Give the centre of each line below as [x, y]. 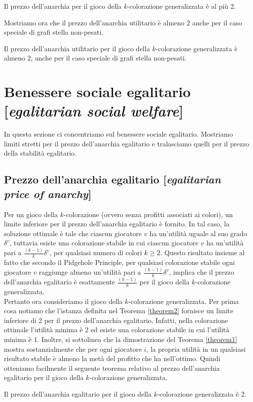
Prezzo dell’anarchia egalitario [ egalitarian [113, 179]
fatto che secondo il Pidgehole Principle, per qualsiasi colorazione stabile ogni [119, 262]
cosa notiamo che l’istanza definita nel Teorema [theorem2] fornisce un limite [119, 311]
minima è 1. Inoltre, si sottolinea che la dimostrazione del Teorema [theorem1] [121, 339]
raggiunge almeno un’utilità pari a [90, 272]
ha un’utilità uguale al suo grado [198, 233]
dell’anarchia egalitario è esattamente [60, 282]
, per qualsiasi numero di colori [96, 252]
